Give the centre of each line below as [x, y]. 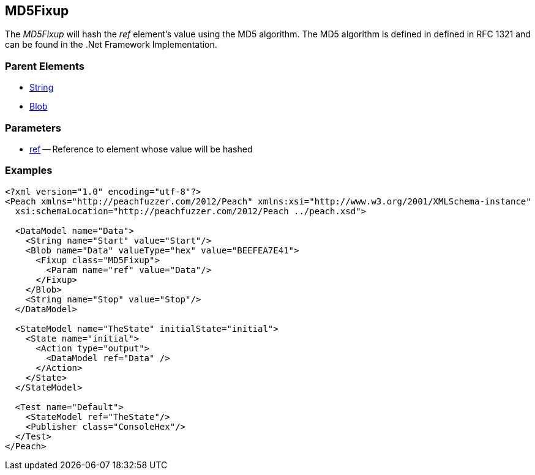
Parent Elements [45, 66]
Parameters [33, 128]
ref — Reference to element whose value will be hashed [141, 149]
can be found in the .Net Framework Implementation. [111, 45]
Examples [29, 170]
